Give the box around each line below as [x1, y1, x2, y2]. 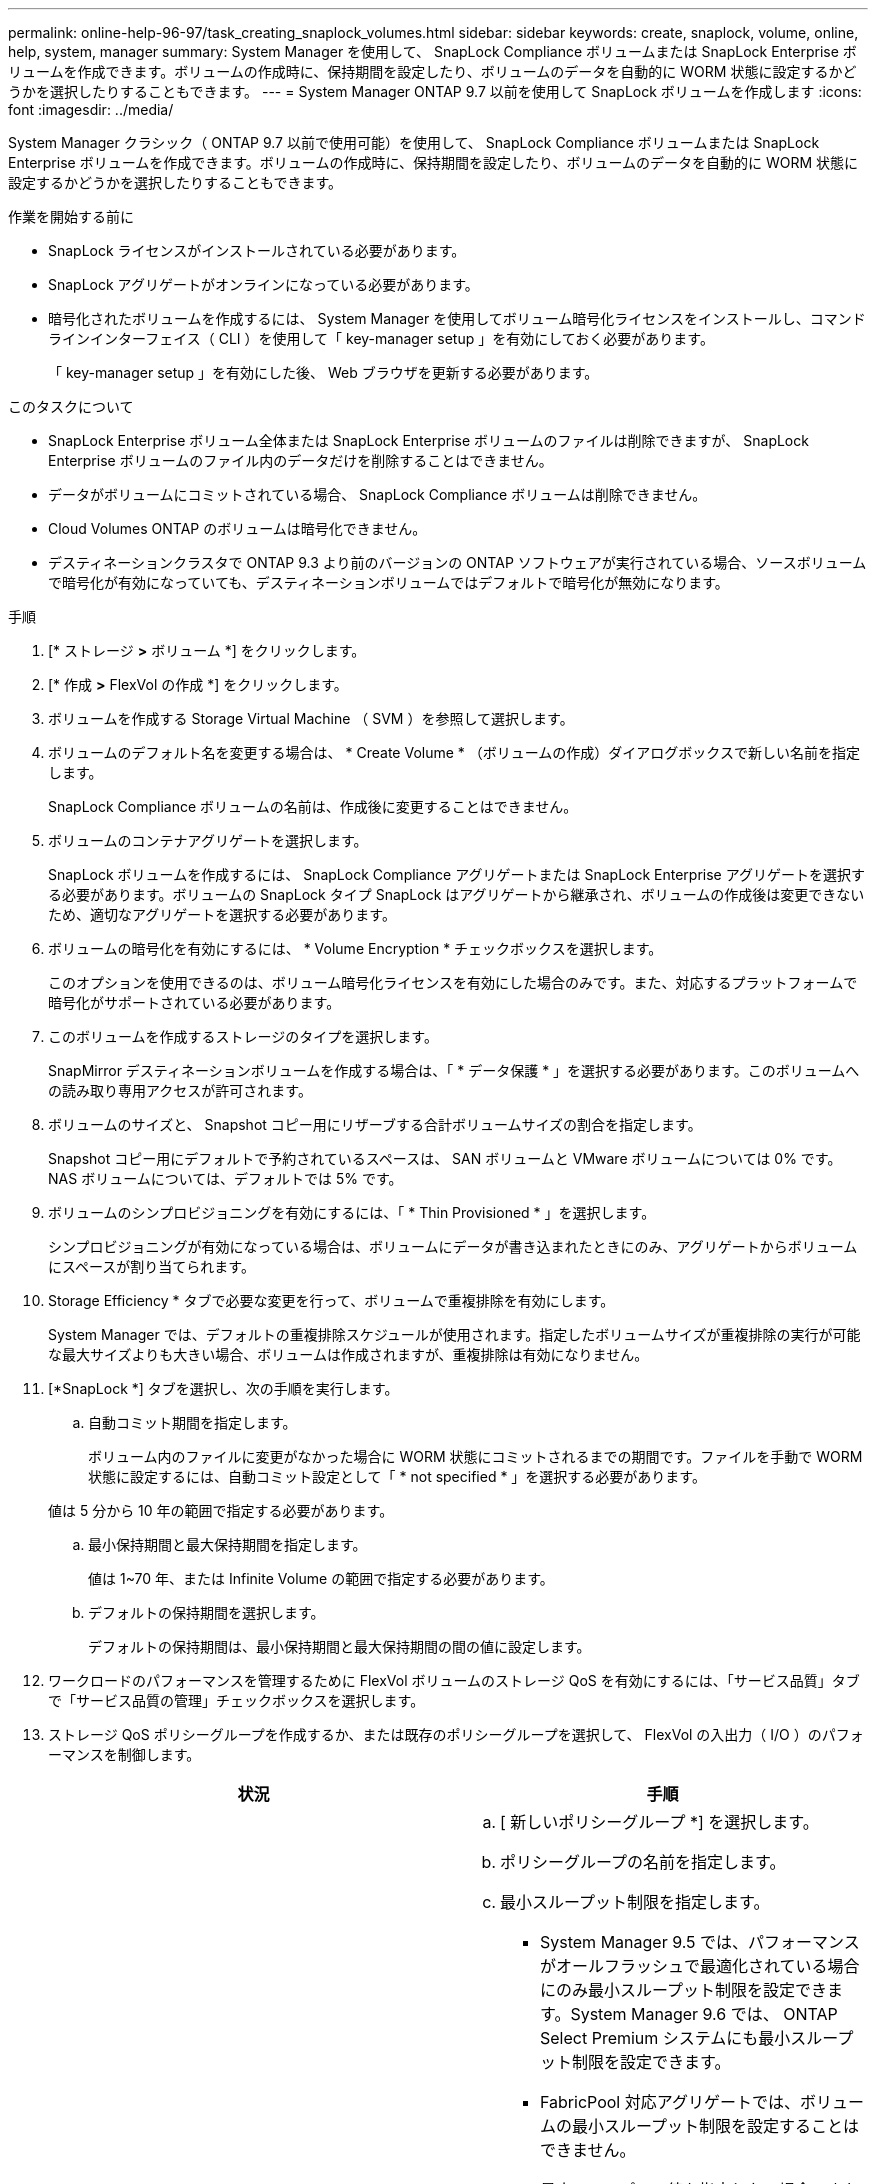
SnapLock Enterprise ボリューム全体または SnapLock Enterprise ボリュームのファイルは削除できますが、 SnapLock [48, 432, 809, 449]
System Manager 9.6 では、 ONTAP [570, 2004, 838, 2024]
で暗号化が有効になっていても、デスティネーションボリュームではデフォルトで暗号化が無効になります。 [48, 574, 729, 591]
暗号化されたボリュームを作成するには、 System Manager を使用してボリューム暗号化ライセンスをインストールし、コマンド [48, 310, 866, 327]
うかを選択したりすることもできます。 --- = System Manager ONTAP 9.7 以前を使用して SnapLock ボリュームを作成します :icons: [8, 83, 862, 100]
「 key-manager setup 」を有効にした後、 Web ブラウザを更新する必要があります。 [48, 364, 599, 381]
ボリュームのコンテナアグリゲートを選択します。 [48, 832, 368, 849]
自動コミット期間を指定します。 [88, 1414, 297, 1431]
